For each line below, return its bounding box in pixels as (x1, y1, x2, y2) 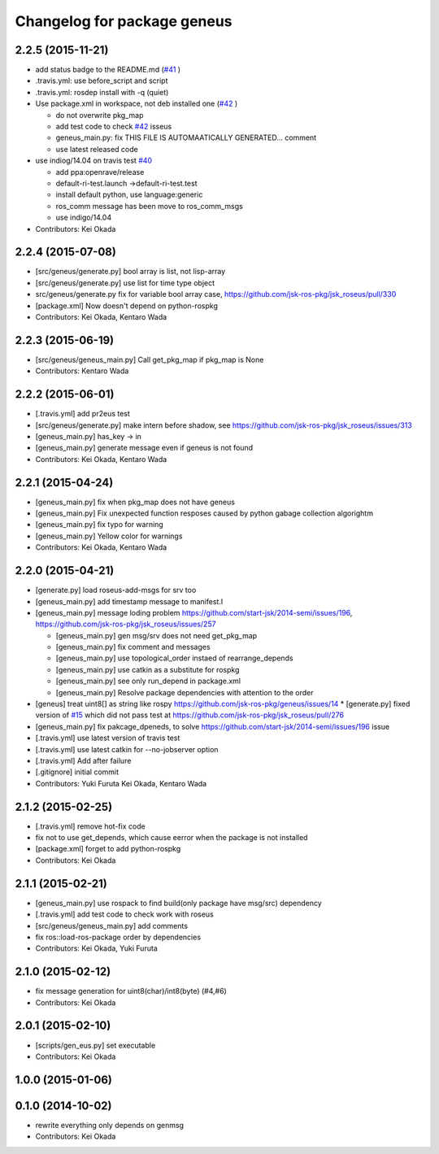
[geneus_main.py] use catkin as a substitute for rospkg (55, 664, 240, 674)
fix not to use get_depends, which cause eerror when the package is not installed (35, 833, 308, 843)
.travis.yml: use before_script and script (35, 76, 168, 85)
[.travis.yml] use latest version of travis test (35, 733, 180, 743)
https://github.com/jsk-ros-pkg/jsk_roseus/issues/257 (35, 619, 216, 629)
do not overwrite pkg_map (55, 110, 144, 120)
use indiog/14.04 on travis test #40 (35, 155, 153, 166)
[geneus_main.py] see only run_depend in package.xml (55, 676, 241, 686)
